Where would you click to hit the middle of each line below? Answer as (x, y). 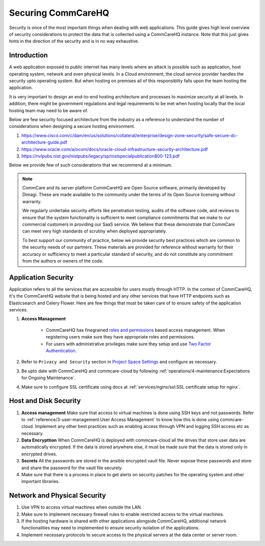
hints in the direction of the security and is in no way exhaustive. (74, 41)
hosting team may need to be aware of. (49, 110)
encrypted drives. (39, 454)
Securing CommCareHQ (59, 13)
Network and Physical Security (58, 496)
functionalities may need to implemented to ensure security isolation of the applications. (110, 528)
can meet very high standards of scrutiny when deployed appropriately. (94, 231)
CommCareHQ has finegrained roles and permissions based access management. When (135, 330)
